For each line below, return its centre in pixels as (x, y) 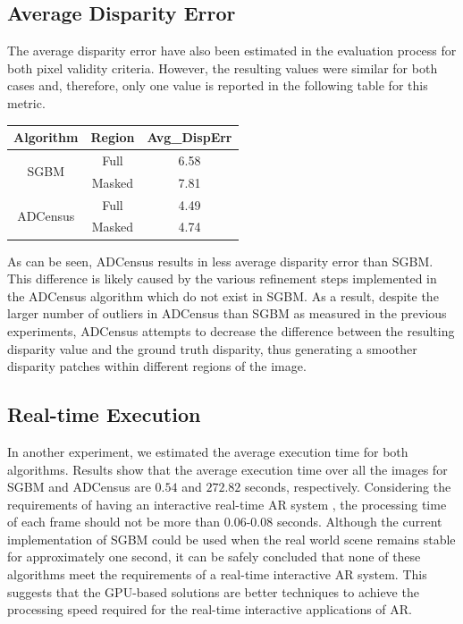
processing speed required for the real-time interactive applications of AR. (210, 609)
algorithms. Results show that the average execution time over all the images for (227, 469)
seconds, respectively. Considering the (348, 487)
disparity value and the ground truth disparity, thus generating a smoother (212, 348)
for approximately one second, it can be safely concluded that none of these (214, 557)
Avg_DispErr (189, 137)
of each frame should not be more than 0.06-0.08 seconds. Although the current (225, 522)
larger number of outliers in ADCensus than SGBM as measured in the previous (227, 313)
